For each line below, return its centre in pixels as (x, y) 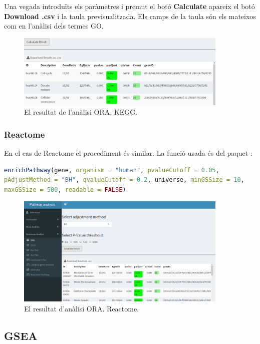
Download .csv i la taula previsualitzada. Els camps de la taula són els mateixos (130, 16)
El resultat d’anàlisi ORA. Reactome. (82, 308)
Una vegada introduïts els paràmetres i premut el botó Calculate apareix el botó (129, 6)
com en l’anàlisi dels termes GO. (54, 26)
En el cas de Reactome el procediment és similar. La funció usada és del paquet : (128, 152)
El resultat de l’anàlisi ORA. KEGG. (81, 112)
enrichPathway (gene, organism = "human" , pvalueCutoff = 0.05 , (112, 170)
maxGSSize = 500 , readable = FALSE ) (65, 190)
